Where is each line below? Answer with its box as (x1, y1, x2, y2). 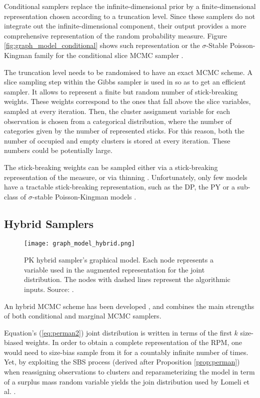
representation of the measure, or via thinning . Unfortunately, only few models (4, 171, 247, 182)
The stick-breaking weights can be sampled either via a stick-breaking (4, 161, 218, 172)
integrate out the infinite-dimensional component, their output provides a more (4, 20, 246, 31)
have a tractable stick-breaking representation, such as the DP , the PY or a (4, 181, 235, 192)
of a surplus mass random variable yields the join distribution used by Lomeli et (4, 376, 249, 386)
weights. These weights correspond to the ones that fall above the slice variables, (4, 96, 251, 106)
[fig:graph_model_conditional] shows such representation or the (4, 40, 200, 50)
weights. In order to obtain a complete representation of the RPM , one (25, 337, 242, 347)
